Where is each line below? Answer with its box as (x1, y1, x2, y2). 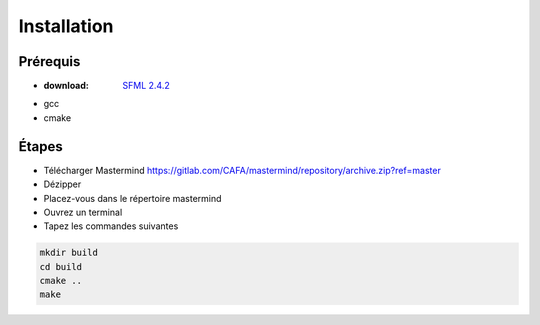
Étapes (18, 138, 64, 155)
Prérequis (18, 53, 81, 70)
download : (43, 80, 89, 92)
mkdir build (39, 247, 99, 259)
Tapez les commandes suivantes (43, 220, 179, 232)
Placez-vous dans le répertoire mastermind (43, 192, 222, 204)
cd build (39, 261, 83, 272)
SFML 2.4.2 (122, 80, 170, 92)
